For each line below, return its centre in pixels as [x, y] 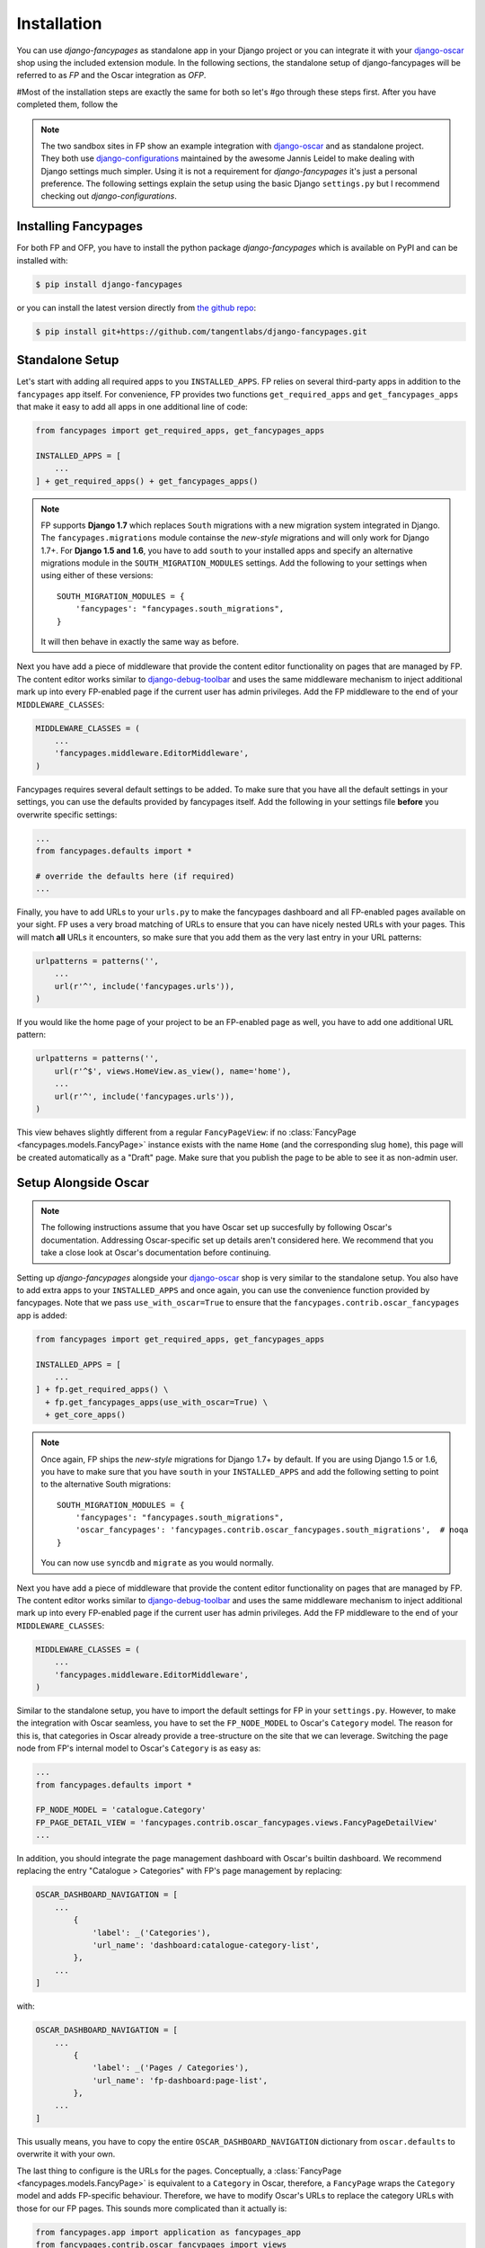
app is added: [42, 1315]
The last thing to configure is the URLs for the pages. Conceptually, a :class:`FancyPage [179, 2171]
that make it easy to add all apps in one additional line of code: [132, 406]
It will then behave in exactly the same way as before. [140, 642]
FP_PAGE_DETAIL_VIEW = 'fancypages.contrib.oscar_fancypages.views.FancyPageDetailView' [237, 1822]
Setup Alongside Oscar [83, 1183]
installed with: [42, 260]
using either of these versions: [97, 575]
